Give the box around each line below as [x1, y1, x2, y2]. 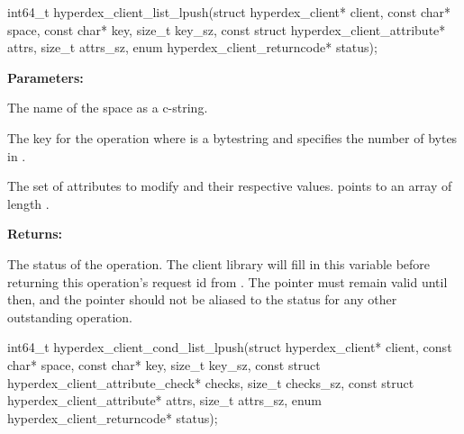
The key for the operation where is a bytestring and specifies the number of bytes [7, 128, 458, 147]
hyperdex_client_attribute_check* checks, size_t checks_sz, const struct [7, 373, 414, 392]
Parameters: [7, 68, 84, 86]
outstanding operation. [7, 307, 132, 326]
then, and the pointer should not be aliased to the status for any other [7, 290, 397, 309]
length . [7, 194, 50, 212]
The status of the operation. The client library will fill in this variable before [7, 254, 431, 273]
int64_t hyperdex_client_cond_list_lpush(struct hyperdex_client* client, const [7, 338, 452, 357]
